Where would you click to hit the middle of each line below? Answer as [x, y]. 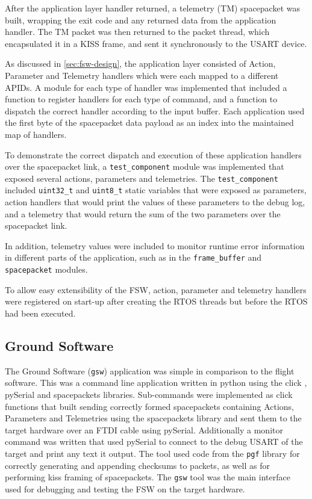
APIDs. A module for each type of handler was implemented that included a [146, 87]
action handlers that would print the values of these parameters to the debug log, [155, 202]
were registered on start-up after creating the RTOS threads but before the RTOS [156, 301]
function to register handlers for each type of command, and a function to [141, 99]
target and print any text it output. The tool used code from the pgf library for [152, 453]
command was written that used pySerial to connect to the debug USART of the [154, 442]
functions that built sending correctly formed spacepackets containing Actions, [150, 406]
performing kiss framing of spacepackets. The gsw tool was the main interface [148, 477]
